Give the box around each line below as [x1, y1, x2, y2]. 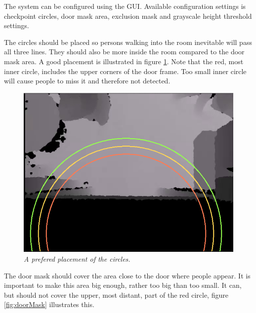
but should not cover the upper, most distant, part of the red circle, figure [4, 289, 228, 300]
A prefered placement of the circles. [24, 254, 130, 264]
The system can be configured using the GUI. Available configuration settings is [4, 1, 246, 11]
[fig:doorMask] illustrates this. [4, 299, 94, 310]
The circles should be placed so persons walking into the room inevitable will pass [4, 37, 252, 47]
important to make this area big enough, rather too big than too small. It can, [4, 280, 242, 290]
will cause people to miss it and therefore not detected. [4, 76, 171, 86]
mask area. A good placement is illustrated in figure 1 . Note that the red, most [4, 56, 244, 66]
